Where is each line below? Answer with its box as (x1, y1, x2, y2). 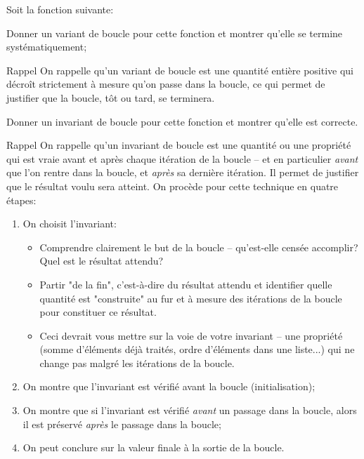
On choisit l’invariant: (22, 216, 117, 231)
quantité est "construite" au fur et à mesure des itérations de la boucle (39, 291, 342, 305)
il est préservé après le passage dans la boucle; (22, 416, 221, 431)
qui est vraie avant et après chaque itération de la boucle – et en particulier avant (6, 151, 358, 166)
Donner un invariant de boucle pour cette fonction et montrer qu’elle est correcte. (6, 114, 358, 128)
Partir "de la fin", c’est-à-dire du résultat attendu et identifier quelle (39, 277, 332, 291)
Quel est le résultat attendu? (39, 253, 164, 268)
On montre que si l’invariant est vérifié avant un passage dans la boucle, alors (22, 403, 357, 418)
